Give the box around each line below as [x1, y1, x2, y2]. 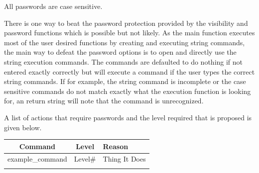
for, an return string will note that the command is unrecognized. [4, 95, 204, 106]
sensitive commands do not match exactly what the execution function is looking [4, 86, 251, 96]
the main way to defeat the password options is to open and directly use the [4, 47, 237, 57]
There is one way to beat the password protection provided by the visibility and [4, 17, 248, 28]
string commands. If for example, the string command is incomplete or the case [4, 76, 246, 86]
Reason [103, 141, 129, 151]
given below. [4, 122, 42, 132]
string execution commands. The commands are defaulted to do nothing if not [4, 56, 243, 67]
